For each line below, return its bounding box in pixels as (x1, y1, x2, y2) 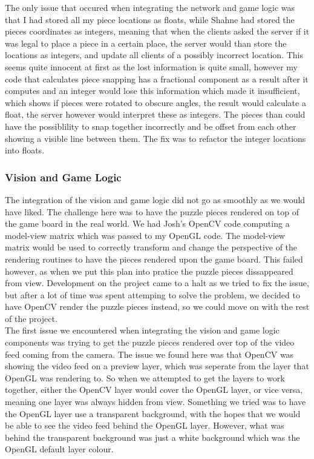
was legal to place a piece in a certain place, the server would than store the (5, 36, 287, 49)
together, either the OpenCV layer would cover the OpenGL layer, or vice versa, (5, 383, 303, 396)
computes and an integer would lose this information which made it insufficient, (5, 84, 300, 97)
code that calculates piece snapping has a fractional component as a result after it (5, 72, 309, 85)
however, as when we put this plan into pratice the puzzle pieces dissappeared (5, 264, 293, 277)
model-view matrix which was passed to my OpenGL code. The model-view (5, 229, 285, 241)
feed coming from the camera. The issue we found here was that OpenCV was (5, 347, 294, 360)
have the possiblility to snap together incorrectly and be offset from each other (5, 119, 296, 132)
